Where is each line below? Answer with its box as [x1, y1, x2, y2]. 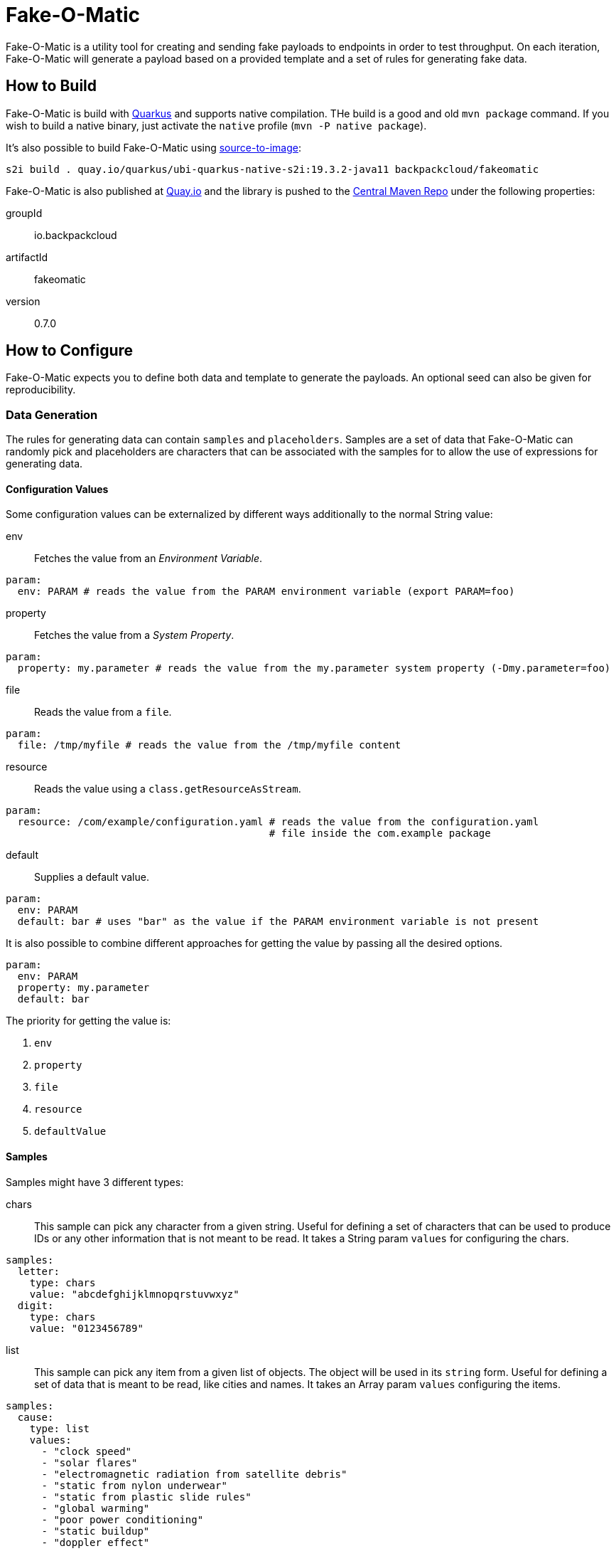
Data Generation [6, 407, 98, 422]
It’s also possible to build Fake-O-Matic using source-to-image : [6, 141, 302, 154]
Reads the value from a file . [34, 706, 172, 719]
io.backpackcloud [34, 228, 117, 241]
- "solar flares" [41, 1456, 138, 1468]
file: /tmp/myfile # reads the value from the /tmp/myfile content [17, 739, 401, 751]
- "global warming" [41, 1502, 150, 1514]
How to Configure [6, 342, 134, 360]
